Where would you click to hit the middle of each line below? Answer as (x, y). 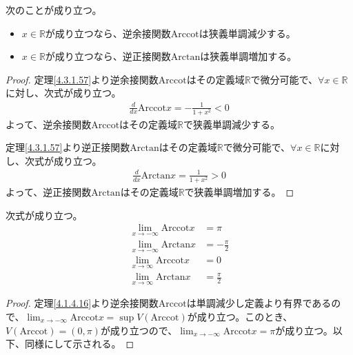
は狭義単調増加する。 (249, 56)
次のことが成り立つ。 (54, 10)
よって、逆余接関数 (49, 124)
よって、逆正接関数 (49, 192)
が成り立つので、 (139, 330)
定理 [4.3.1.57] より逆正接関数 (68, 147)
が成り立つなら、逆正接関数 (108, 56)
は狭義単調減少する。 (247, 33)
